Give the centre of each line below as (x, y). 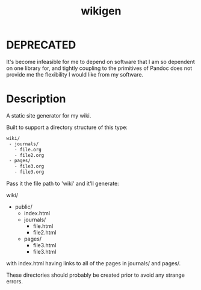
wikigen (101, 11)
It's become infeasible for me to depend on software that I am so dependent (101, 61)
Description (36, 99)
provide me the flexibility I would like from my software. (75, 74)
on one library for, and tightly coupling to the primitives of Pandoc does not (99, 68)
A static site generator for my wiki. (49, 115)
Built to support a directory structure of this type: (67, 127)
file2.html (45, 232)
